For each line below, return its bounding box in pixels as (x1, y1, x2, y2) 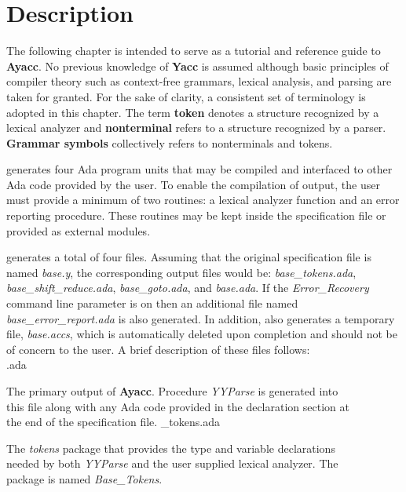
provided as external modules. (6, 222, 151, 239)
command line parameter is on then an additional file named (6, 295, 298, 312)
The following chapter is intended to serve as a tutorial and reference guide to (6, 42, 381, 59)
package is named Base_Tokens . (6, 470, 163, 487)
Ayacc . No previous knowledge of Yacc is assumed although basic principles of (6, 57, 389, 74)
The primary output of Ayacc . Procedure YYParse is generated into (6, 383, 338, 399)
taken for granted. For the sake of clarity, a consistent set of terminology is (6, 88, 366, 104)
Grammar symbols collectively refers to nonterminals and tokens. (6, 134, 333, 151)
